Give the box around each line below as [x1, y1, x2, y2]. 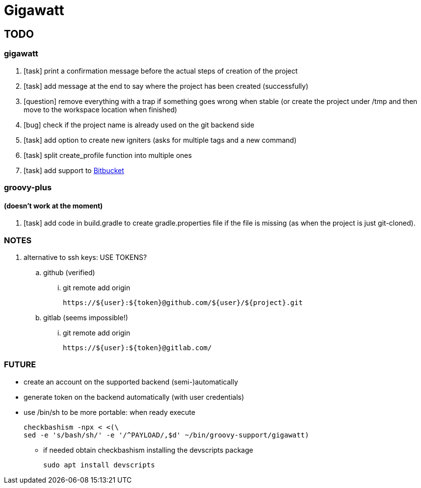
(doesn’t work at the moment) [4, 201, 103, 210]
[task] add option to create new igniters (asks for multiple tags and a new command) [24, 135, 297, 144]
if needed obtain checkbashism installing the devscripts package [43, 445, 253, 454]
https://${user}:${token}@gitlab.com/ [63, 343, 212, 352]
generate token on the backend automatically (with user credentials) [24, 392, 244, 401]
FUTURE [4, 360, 36, 370]
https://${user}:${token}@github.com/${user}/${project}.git [63, 298, 303, 307]
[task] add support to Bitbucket [24, 166, 124, 175]
